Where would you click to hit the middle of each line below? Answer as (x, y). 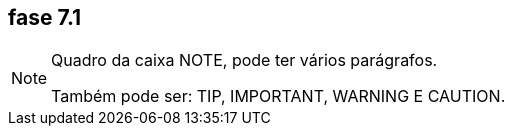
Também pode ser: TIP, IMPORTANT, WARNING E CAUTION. (278, 96)
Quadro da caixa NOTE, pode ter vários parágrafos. (244, 60)
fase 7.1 (45, 17)
